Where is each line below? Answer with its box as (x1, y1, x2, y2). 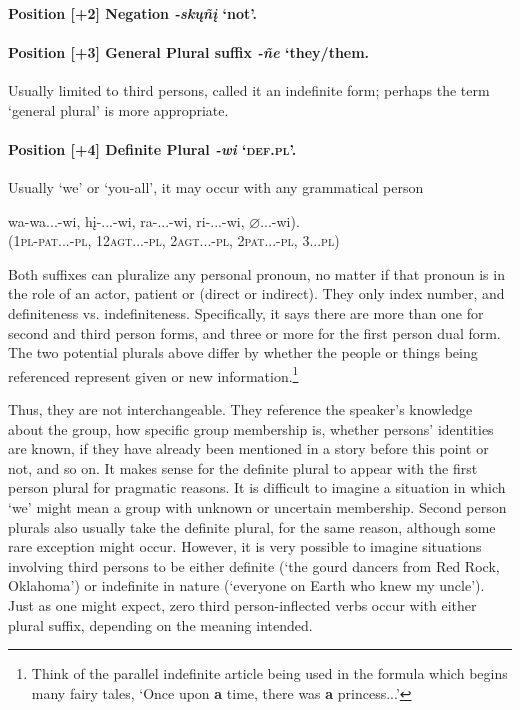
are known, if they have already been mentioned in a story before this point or (8, 438, 489, 459)
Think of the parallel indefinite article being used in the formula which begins (31, 663, 508, 684)
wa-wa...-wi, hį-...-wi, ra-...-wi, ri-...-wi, (8, 210, 245, 231)
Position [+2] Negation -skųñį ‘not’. (8, 2, 257, 23)
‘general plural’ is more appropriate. (8, 99, 229, 120)
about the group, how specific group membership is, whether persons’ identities (8, 418, 494, 439)
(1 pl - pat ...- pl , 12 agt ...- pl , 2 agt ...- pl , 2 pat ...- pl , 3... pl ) (8, 230, 340, 251)
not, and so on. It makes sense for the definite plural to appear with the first (8, 457, 478, 478)
